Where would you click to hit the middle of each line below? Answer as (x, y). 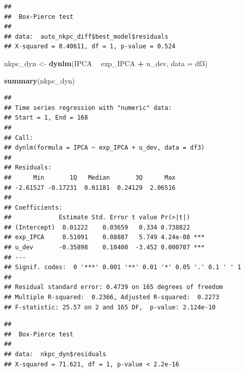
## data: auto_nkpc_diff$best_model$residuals (86, 36)
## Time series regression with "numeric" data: (88, 108)
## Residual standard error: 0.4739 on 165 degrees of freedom (114, 287)
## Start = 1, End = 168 (46, 118)
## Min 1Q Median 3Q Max (90, 177)
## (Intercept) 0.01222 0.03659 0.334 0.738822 (97, 227)
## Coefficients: (33, 207)
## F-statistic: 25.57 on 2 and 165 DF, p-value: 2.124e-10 (110, 307)
